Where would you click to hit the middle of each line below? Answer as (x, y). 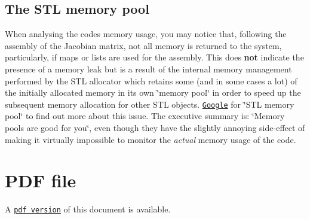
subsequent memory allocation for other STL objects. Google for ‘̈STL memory (150, 104)
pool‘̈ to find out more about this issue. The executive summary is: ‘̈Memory (145, 116)
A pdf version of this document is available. (88, 209)
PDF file (41, 180)
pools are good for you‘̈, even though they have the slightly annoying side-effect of (155, 128)
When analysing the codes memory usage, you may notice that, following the (146, 34)
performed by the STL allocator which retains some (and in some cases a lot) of (151, 80)
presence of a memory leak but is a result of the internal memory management (148, 69)
